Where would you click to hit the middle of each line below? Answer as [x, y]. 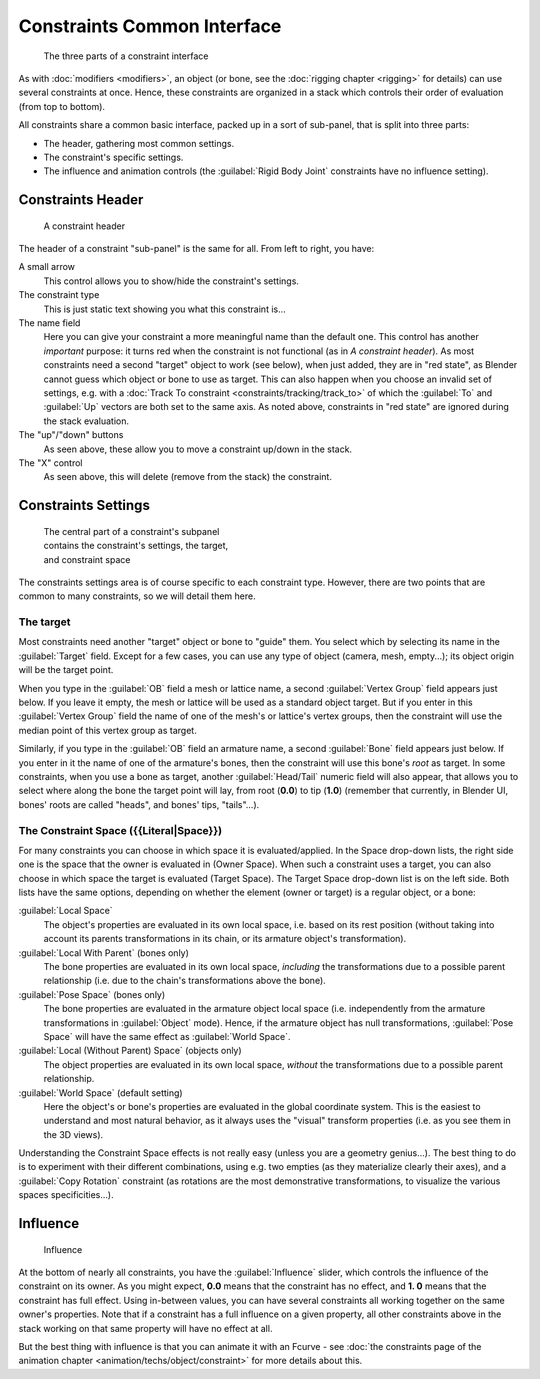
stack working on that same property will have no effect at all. [145, 1328]
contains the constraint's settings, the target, [136, 546]
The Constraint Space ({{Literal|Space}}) [120, 830]
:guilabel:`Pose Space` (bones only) [92, 994]
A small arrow [46, 267]
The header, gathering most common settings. [139, 143]
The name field [49, 323]
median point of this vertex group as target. [107, 730]
